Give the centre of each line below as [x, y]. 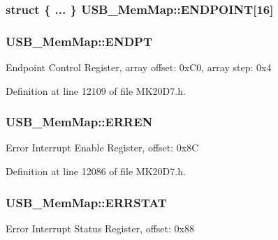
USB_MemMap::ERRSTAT [86, 202]
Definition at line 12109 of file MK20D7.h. [96, 90]
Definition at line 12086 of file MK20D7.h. [96, 171]
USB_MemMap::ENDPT [79, 41]
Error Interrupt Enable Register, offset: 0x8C [102, 148]
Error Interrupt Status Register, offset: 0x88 [100, 228]
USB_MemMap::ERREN [79, 122]
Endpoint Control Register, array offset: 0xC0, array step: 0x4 [139, 67]
